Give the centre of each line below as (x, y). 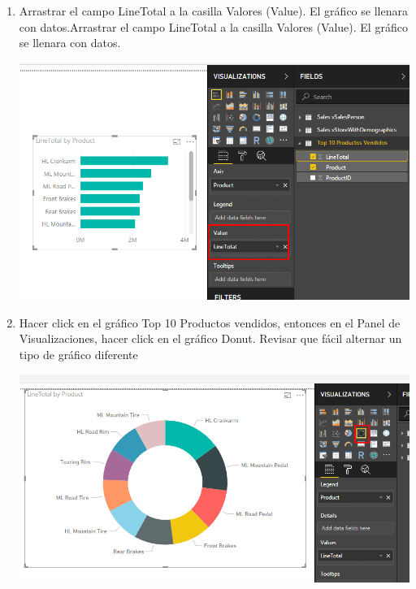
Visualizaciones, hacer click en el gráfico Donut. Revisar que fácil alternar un (210, 338)
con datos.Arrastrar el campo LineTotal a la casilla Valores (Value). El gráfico (213, 26)
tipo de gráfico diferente (78, 355)
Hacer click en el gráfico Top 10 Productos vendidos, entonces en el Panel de (210, 322)
